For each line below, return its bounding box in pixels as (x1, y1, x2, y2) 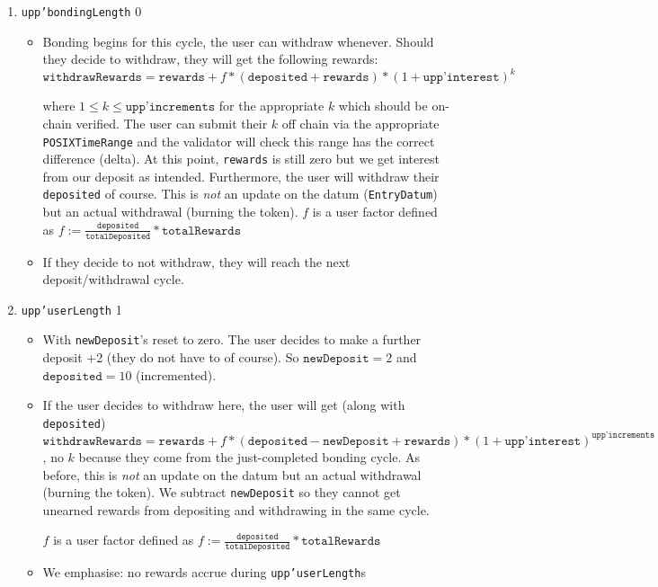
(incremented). (136, 365, 217, 384)
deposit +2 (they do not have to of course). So (42, 348, 299, 367)
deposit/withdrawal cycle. (42, 270, 184, 289)
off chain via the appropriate (281, 113, 440, 132)
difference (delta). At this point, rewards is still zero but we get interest (42, 149, 440, 168)
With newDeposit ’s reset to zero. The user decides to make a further (42, 330, 422, 349)
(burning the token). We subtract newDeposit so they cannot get (42, 483, 401, 502)
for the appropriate (218, 96, 325, 115)
